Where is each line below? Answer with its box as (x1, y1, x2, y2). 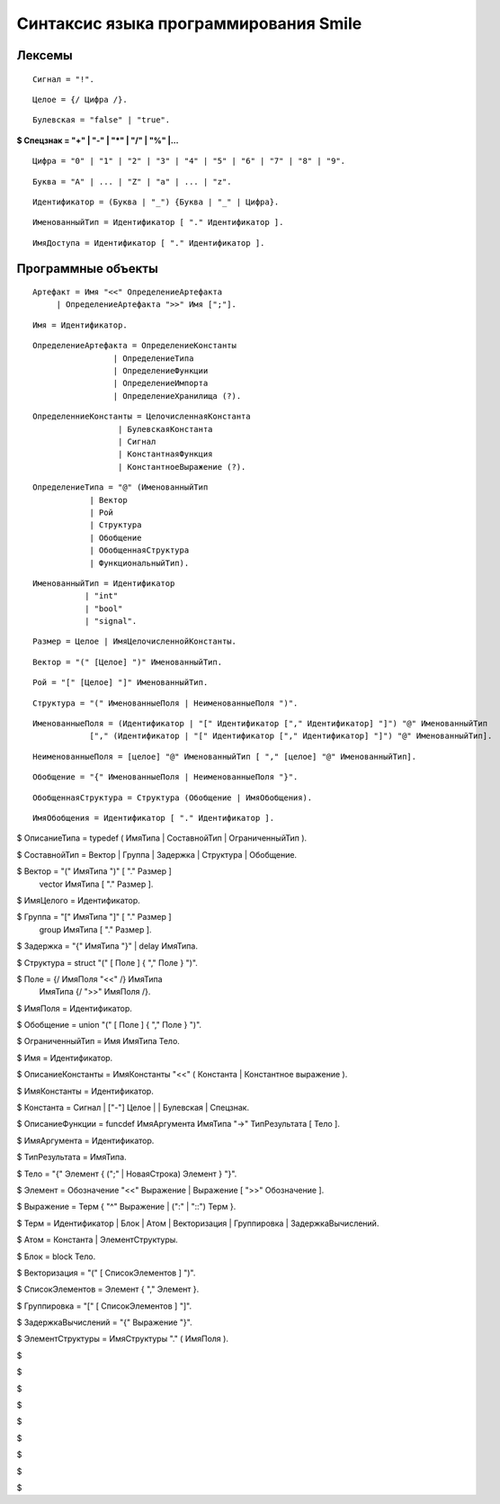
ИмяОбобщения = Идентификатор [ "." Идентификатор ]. (32, 813, 274, 823)
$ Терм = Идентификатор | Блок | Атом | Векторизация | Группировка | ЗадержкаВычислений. (16, 1218, 379, 1229)
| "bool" (84, 603, 123, 614)
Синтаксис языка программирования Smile (16, 14, 362, 33)
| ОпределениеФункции (112, 365, 209, 376)
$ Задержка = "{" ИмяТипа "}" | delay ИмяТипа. (16, 941, 198, 951)
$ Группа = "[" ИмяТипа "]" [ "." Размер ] (16, 912, 172, 923)
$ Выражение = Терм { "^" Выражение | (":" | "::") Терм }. (16, 1202, 237, 1212)
